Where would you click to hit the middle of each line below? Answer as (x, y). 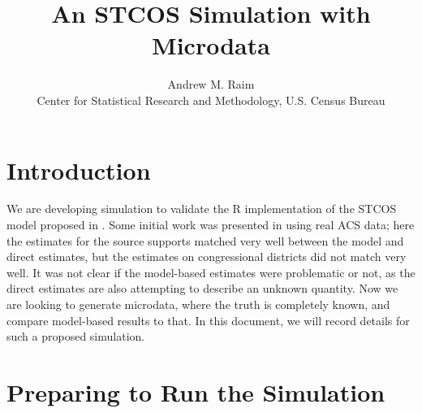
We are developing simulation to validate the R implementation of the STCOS (202, 209)
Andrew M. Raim (211, 84)
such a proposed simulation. (76, 336)
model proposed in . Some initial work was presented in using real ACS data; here (211, 225)
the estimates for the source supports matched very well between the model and (205, 240)
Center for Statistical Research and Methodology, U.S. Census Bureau (211, 100)
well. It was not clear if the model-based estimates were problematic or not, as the (211, 272)
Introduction (79, 170)
